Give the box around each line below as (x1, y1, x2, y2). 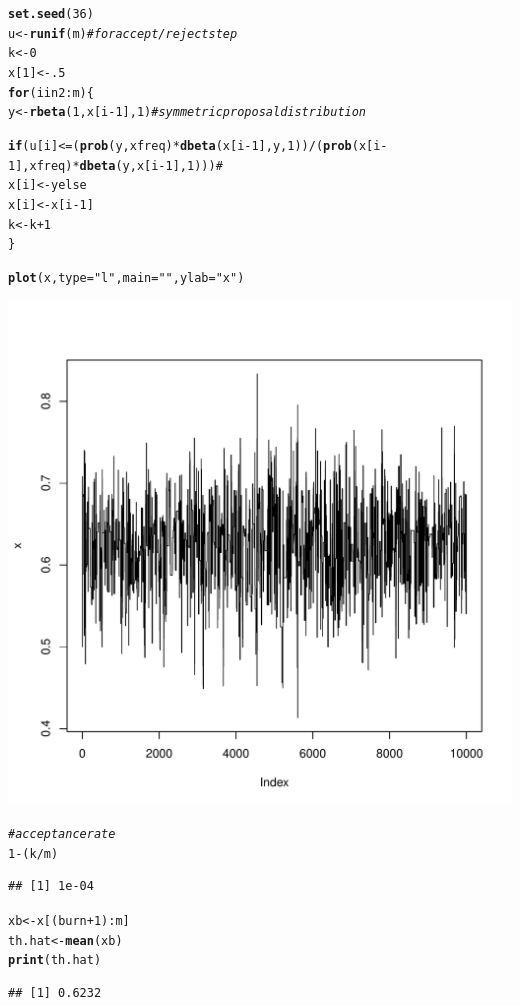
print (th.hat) (8, 953, 102, 968)
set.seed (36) (8, 7, 94, 21)
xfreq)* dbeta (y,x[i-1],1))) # (29, 158, 223, 173)
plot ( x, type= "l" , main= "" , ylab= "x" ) (8, 270, 245, 285)
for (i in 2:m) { (8, 85, 94, 100)
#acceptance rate (8, 827, 116, 842)
